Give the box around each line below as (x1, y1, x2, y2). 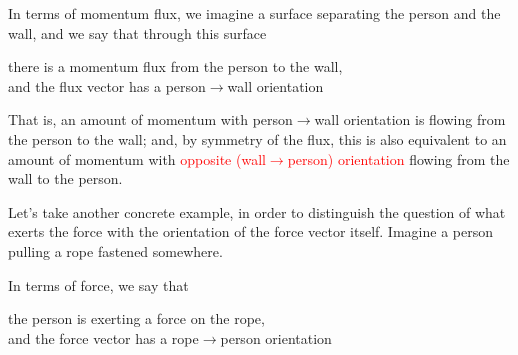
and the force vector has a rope (8, 327, 199, 348)
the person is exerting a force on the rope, (8, 308, 265, 329)
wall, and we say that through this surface (8, 22, 267, 43)
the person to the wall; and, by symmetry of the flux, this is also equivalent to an (8, 128, 507, 149)
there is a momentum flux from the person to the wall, (8, 56, 343, 77)
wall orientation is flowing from (314, 109, 506, 130)
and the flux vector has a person (8, 75, 206, 96)
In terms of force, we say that (8, 274, 189, 295)
